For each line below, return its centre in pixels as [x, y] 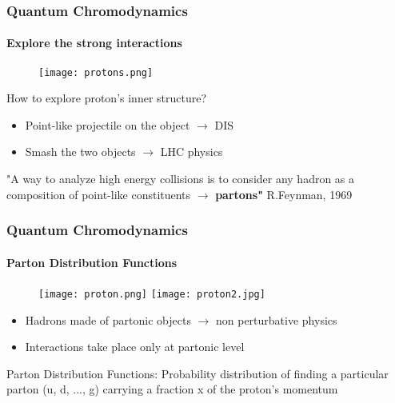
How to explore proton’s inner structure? [107, 98]
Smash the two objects [80, 152]
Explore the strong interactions [94, 43]
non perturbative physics [276, 319]
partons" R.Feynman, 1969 [284, 194]
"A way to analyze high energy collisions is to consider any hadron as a [181, 179]
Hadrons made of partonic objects [108, 319]
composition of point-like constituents [99, 194]
